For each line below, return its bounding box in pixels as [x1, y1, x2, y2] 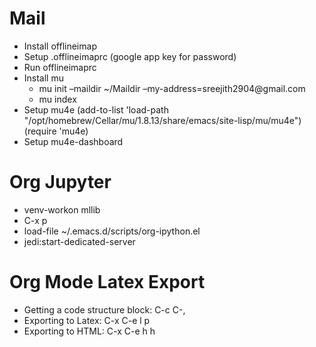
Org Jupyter [9, 171, 112, 194]
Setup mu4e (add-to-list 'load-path [23, 103, 169, 116]
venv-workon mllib [23, 203, 101, 216]
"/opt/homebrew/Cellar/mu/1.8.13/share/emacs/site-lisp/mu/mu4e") [23, 114, 302, 126]
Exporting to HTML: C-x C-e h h [23, 325, 156, 337]
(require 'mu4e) [23, 125, 89, 137]
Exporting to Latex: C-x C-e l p [23, 314, 151, 326]
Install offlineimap [23, 40, 97, 52]
